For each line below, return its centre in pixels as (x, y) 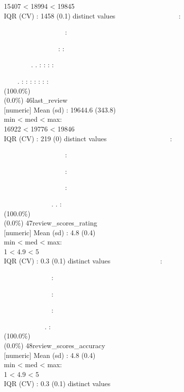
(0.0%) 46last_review (36, 100)
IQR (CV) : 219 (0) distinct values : (88, 138)
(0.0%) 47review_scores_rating (50, 223)
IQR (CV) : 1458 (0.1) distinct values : (92, 15)
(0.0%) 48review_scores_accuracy (55, 345)
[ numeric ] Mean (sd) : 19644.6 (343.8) (60, 109)
